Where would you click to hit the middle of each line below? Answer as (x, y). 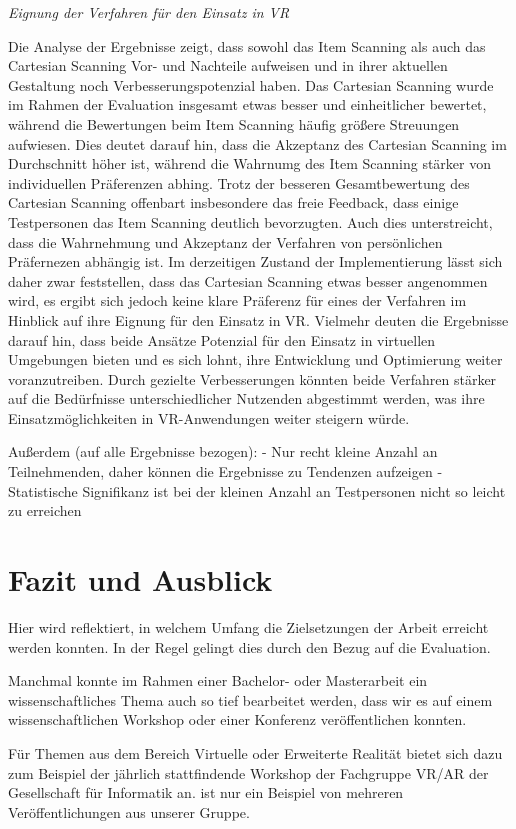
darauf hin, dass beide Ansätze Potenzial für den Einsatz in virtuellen (222, 339)
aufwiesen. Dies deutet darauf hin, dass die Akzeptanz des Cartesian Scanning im (257, 143)
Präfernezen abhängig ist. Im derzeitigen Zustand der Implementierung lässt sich (255, 261)
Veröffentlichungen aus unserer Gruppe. (129, 811)
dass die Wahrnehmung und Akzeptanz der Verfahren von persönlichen (225, 241)
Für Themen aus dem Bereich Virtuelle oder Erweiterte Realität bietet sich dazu (255, 752)
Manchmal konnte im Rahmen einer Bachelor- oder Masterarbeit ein (218, 680)
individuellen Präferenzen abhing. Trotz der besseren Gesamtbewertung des (239, 182)
